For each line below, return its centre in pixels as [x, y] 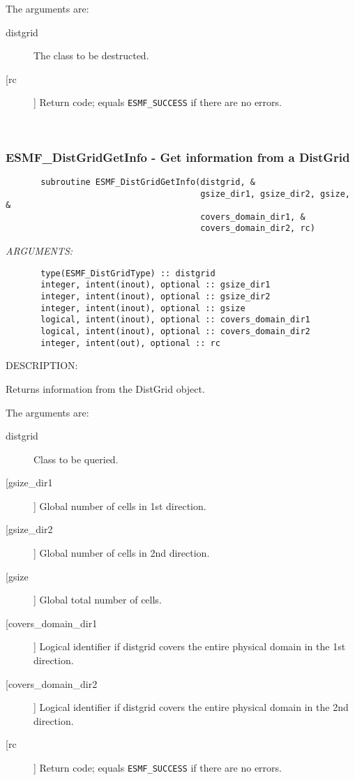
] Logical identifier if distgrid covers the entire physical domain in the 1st [190, 646]
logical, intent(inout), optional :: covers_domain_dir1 [175, 320]
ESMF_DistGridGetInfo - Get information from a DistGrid [178, 157]
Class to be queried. [76, 459]
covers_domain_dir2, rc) [258, 228]
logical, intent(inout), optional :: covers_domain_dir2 [175, 331]
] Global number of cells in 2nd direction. [122, 553]
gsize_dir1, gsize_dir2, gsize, [275, 194]
